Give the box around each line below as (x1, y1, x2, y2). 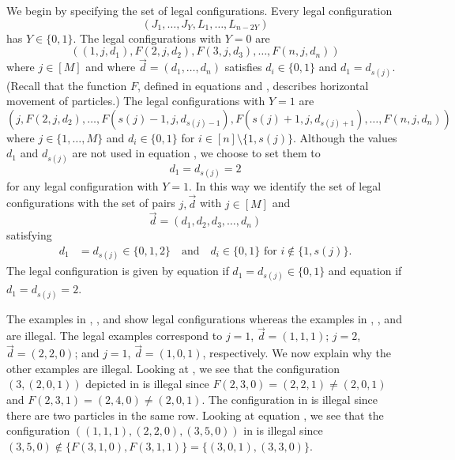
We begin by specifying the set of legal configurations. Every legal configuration (6, 2, 393, 18)
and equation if (328, 262, 402, 279)
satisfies (224, 58, 262, 75)
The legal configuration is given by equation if (6, 262, 229, 279)
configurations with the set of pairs (6, 194, 175, 211)
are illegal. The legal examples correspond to (6, 327, 223, 344)
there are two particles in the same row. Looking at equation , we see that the (6, 406, 384, 423)
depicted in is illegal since (85, 375, 209, 392)
